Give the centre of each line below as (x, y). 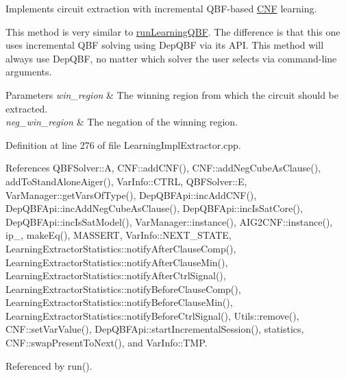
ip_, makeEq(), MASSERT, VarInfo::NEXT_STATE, (119, 235)
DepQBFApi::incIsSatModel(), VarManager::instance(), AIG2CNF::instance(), (169, 221)
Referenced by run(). (49, 365)
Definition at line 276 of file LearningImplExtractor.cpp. (123, 144)
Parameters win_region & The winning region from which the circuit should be (172, 94)
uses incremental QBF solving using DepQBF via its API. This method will (165, 45)
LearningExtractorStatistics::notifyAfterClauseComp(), (121, 248)
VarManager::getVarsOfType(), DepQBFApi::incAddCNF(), (131, 194)
